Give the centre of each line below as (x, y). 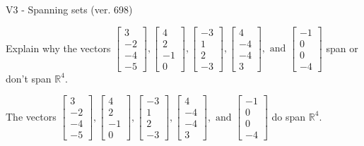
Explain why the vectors (58, 48)
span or (342, 48)
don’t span (29, 78)
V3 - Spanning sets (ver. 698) (69, 9)
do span (289, 116)
